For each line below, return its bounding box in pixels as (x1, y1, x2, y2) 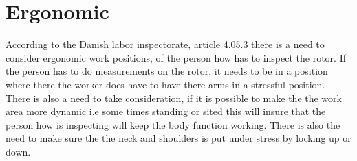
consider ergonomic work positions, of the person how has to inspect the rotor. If (6, 50, 346, 64)
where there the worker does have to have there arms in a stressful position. (6, 77, 325, 91)
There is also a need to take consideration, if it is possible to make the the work (6, 90, 342, 105)
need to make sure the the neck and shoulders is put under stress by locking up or (6, 131, 351, 145)
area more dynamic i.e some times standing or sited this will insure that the (6, 104, 326, 119)
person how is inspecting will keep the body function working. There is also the (6, 117, 340, 132)
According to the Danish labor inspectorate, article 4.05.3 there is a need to (6, 37, 325, 51)
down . (6, 144, 31, 158)
